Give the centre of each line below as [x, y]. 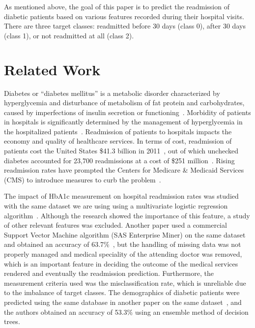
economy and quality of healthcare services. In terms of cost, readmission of [118, 141]
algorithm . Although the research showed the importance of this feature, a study [127, 215]
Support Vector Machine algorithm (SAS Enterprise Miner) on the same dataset [125, 234]
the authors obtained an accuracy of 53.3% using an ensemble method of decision [126, 312]
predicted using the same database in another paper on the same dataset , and [123, 302]
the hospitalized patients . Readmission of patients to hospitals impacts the [118, 131]
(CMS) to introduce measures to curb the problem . [83, 179]
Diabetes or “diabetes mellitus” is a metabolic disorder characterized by [112, 93]
